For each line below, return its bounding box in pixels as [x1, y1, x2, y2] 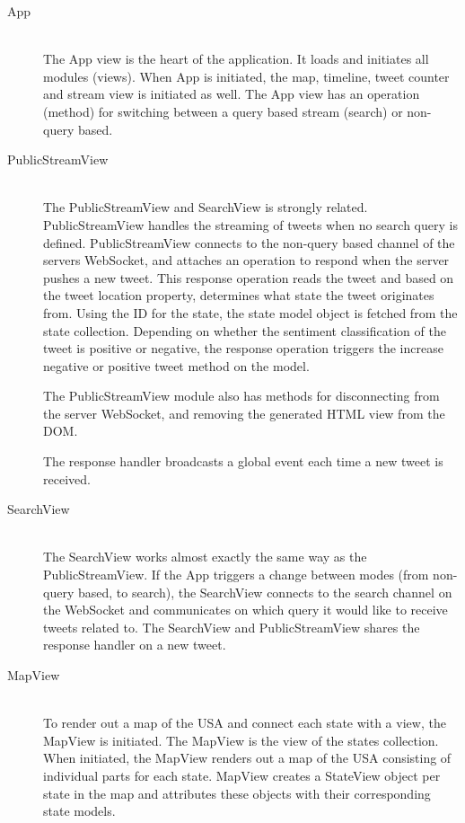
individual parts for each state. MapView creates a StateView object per [43, 765, 441, 784]
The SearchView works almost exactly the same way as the [43, 547, 367, 566]
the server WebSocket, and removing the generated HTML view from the [43, 403, 445, 422]
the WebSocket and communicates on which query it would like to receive [43, 600, 448, 619]
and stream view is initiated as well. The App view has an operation [43, 84, 420, 103]
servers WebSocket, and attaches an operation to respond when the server [43, 251, 450, 270]
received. [43, 469, 91, 488]
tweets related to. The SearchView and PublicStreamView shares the [43, 617, 420, 636]
